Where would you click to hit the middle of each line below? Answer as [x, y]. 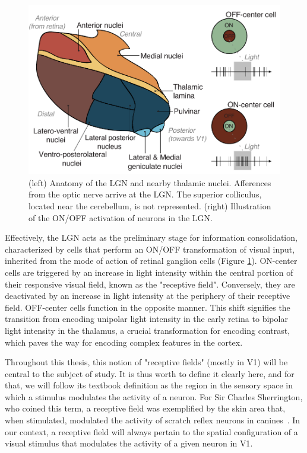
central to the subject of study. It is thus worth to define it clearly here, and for [150, 373]
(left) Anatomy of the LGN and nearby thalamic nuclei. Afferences [150, 182]
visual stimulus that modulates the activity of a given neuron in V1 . [129, 443]
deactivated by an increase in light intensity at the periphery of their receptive [148, 296]
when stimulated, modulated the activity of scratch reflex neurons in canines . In [153, 420]
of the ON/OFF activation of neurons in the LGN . [121, 217]
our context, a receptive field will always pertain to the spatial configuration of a [151, 431]
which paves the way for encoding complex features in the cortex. [124, 342]
